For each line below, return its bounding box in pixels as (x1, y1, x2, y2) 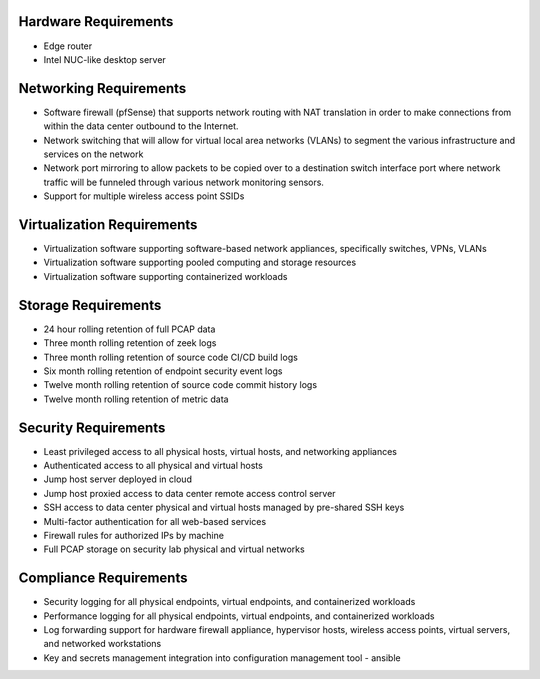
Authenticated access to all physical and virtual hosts (43, 460, 264, 471)
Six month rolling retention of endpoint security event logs (43, 365, 283, 377)
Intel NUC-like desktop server (43, 53, 167, 65)
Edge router (43, 40, 93, 52)
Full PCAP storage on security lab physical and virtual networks (43, 543, 305, 555)
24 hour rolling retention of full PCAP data (43, 323, 216, 335)
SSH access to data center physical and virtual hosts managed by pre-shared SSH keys (43, 501, 405, 514)
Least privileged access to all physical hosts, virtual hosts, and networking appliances (43, 445, 397, 457)
